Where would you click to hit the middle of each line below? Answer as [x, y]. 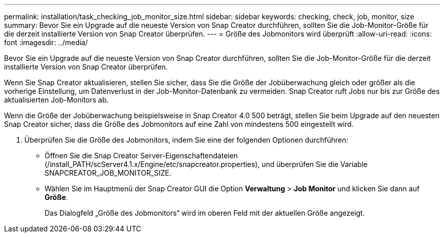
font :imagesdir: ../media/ [46, 42]
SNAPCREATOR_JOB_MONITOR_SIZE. [108, 173]
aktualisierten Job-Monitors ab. [57, 100]
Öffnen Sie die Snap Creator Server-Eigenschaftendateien [141, 156]
